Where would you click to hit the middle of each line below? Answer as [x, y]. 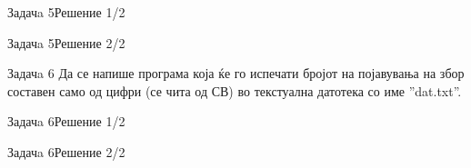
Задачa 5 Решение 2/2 [66, 42]
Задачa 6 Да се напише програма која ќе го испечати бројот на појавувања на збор [236, 73]
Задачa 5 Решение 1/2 [66, 12]
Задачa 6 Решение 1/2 [66, 121]
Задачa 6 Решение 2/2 [66, 151]
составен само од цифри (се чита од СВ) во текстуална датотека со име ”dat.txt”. [235, 90]
